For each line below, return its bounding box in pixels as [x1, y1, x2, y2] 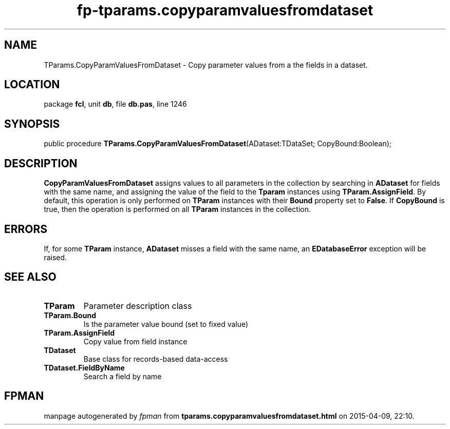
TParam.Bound [44, 310, 96, 320]
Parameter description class [83, 300, 192, 311]
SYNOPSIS [4, 117, 60, 130]
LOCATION [4, 78, 60, 91]
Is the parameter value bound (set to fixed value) [83, 319, 249, 328]
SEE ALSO [4, 270, 57, 284]
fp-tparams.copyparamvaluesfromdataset [77, 2, 373, 19]
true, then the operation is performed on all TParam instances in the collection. [44, 205, 311, 214]
